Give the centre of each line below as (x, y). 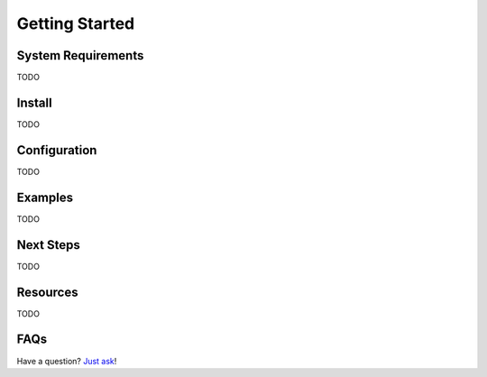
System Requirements (80, 55)
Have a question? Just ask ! (67, 361)
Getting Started (76, 23)
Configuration (57, 150)
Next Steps (48, 245)
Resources (47, 292)
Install (35, 102)
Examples (45, 197)
